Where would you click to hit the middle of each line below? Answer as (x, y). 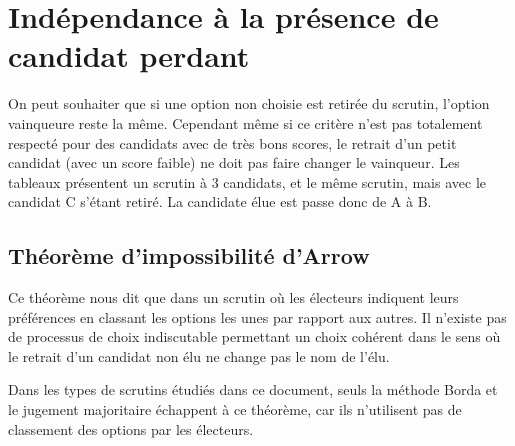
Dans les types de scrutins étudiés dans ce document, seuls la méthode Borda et (253, 389)
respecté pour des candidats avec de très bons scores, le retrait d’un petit (232, 142)
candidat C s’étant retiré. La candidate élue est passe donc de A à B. (220, 201)
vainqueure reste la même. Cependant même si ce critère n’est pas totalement (245, 122)
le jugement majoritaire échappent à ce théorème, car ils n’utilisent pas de (235, 409)
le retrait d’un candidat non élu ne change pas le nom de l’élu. (199, 355)
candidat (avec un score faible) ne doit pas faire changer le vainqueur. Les (234, 162)
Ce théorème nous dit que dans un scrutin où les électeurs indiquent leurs (233, 297)
